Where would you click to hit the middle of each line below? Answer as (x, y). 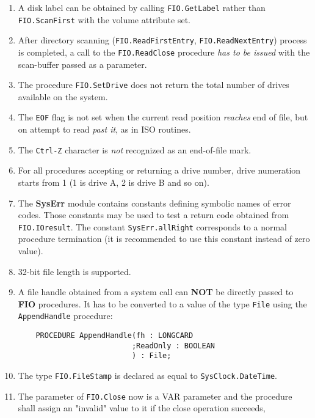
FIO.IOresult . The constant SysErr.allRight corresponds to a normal (152, 226)
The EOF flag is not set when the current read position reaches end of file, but (163, 117)
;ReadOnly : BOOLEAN (173, 346)
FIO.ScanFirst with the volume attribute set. (104, 19)
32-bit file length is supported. (74, 271)
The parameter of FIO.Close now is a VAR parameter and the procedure (155, 396)
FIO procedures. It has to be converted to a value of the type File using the (162, 303)
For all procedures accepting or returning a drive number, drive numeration (159, 170)
